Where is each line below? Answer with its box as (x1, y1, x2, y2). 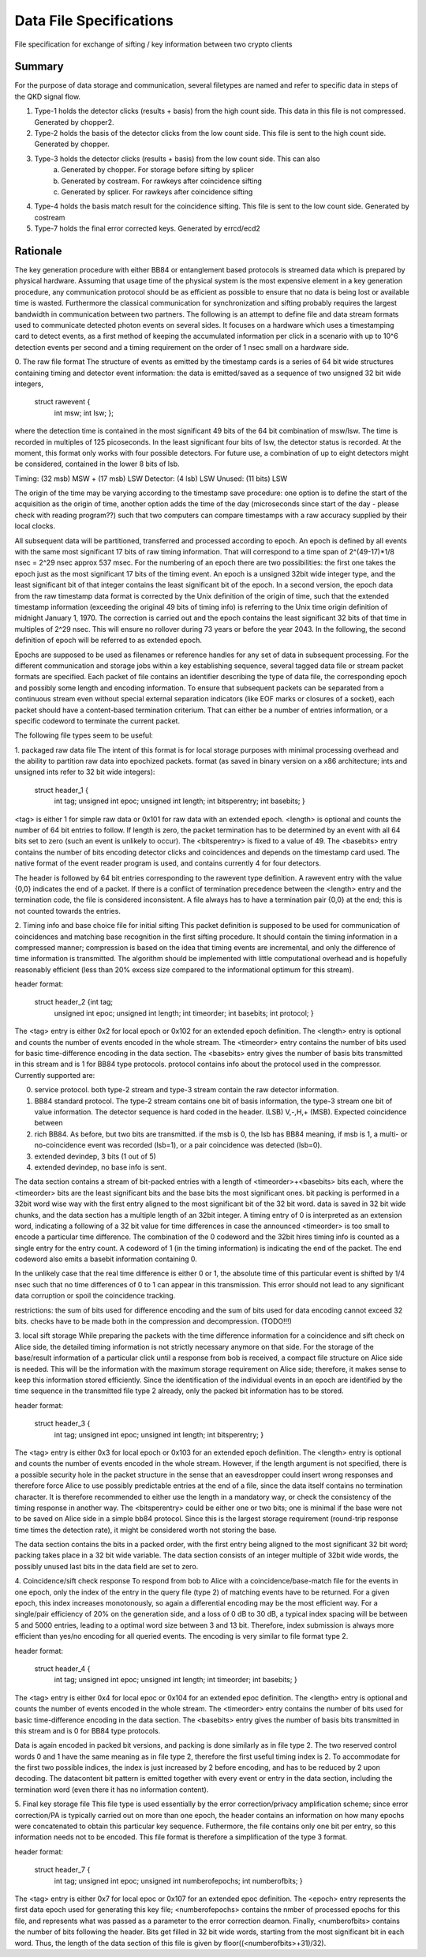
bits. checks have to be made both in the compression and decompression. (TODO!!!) (14, 1317, 292, 1326)
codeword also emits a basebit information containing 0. (14, 1254, 197, 1264)
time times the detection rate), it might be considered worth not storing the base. (14, 1525, 278, 1534)
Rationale (14, 244, 62, 257)
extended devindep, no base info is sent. (34, 1162, 167, 1172)
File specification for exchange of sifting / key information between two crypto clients (14, 39, 293, 49)
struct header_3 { (34, 1418, 91, 1429)
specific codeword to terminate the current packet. (14, 716, 181, 726)
